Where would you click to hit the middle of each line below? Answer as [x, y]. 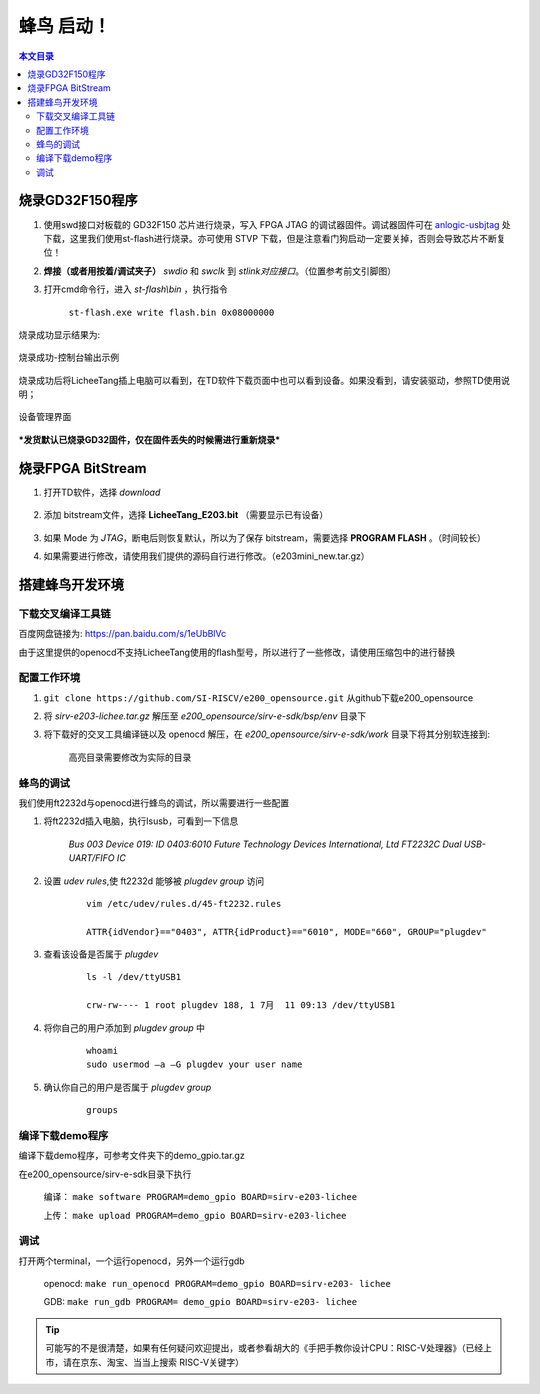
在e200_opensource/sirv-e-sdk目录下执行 [105, 1174]
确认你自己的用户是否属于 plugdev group [127, 1087]
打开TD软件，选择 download [102, 492]
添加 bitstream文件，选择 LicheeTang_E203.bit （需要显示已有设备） [186, 515]
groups [102, 1110]
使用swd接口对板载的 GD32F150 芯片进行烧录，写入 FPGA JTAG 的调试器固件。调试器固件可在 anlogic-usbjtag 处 [277, 224]
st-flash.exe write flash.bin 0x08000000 [171, 312]
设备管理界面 [45, 417]
